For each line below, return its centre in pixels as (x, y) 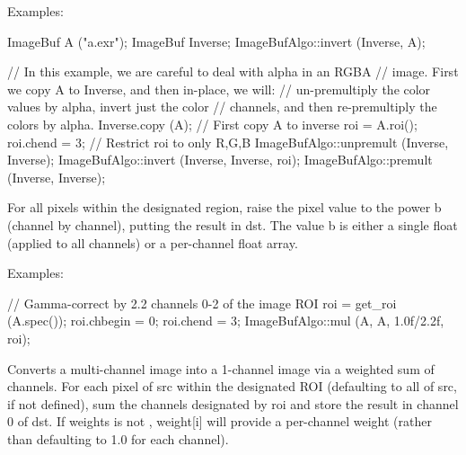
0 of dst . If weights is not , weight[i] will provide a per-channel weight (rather (220, 421)
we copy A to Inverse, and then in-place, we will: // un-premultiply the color (219, 89)
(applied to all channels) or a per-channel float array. (153, 242)
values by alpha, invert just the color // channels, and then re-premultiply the (222, 107)
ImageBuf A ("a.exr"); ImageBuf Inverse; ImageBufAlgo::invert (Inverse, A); (216, 41)
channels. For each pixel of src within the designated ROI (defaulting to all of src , (232, 386)
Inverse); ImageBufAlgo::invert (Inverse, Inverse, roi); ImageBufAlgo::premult (220, 160)
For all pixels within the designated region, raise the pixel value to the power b (224, 207)
